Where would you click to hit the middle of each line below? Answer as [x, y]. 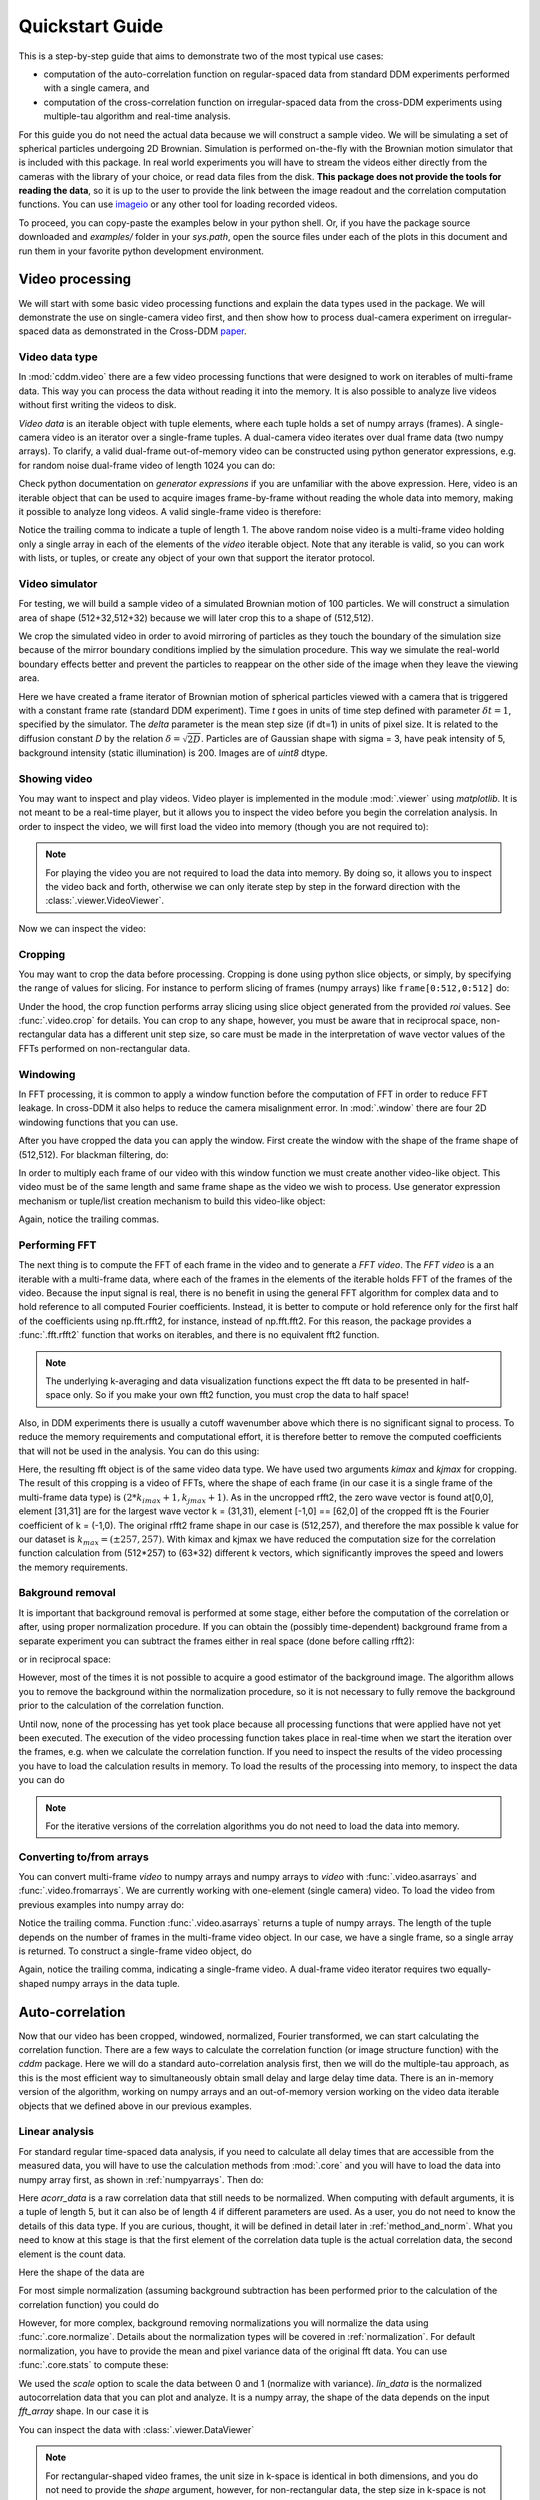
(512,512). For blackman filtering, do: [93, 1154]
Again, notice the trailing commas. [89, 1219]
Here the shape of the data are [81, 2272]
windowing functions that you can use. [98, 1122]
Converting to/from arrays [83, 1857]
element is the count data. [72, 2254]
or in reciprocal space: [65, 1659]
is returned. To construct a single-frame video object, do [135, 1951]
